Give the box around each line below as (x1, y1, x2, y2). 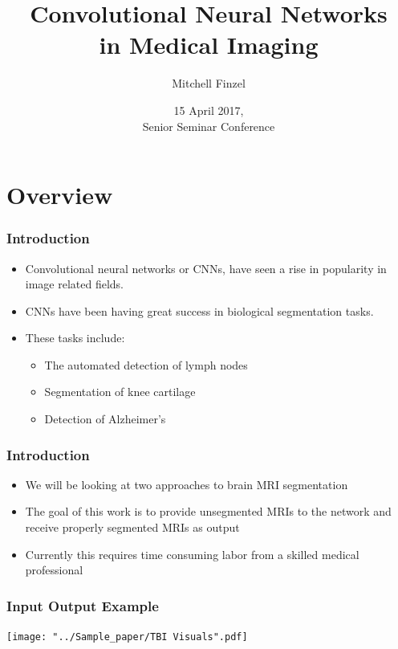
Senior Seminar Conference (142, 117, 275, 134)
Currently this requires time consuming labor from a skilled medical (25, 545, 359, 562)
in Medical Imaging (99, 28, 319, 61)
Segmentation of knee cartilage (44, 383, 196, 400)
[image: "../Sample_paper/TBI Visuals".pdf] (6, 631, 248, 643)
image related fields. (25, 276, 124, 292)
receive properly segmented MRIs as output (25, 519, 240, 536)
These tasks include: (25, 329, 125, 346)
